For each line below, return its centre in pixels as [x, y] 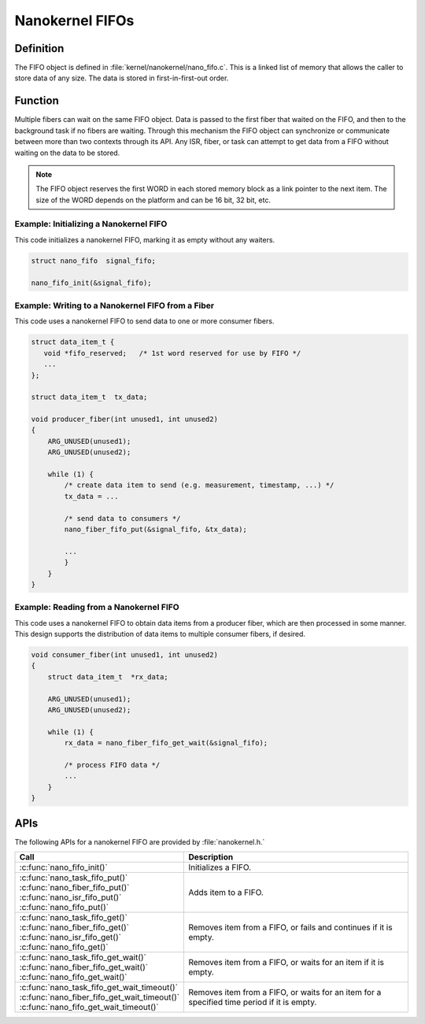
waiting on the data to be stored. [67, 153]
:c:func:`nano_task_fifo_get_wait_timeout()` [99, 987]
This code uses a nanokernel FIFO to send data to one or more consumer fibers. [144, 321]
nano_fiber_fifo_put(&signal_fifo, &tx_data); [155, 529]
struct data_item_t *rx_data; [108, 677]
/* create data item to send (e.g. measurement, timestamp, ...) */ [199, 485]
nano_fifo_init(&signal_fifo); [92, 283]
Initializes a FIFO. [220, 867]
